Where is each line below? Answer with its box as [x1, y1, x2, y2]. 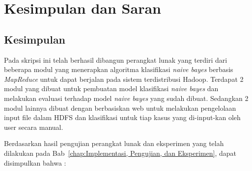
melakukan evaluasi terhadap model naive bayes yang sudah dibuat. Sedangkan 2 [4, 93, 249, 103]
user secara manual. [4, 122, 63, 132]
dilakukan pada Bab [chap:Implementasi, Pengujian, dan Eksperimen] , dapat [4, 147, 236, 158]
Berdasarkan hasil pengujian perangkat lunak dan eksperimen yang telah [4, 138, 224, 148]
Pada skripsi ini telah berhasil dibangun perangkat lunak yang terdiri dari [4, 54, 227, 65]
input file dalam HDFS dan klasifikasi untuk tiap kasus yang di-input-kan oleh [4, 112, 241, 122]
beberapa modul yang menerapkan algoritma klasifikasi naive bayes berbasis [4, 64, 233, 74]
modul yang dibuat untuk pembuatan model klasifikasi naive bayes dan [4, 83, 219, 94]
